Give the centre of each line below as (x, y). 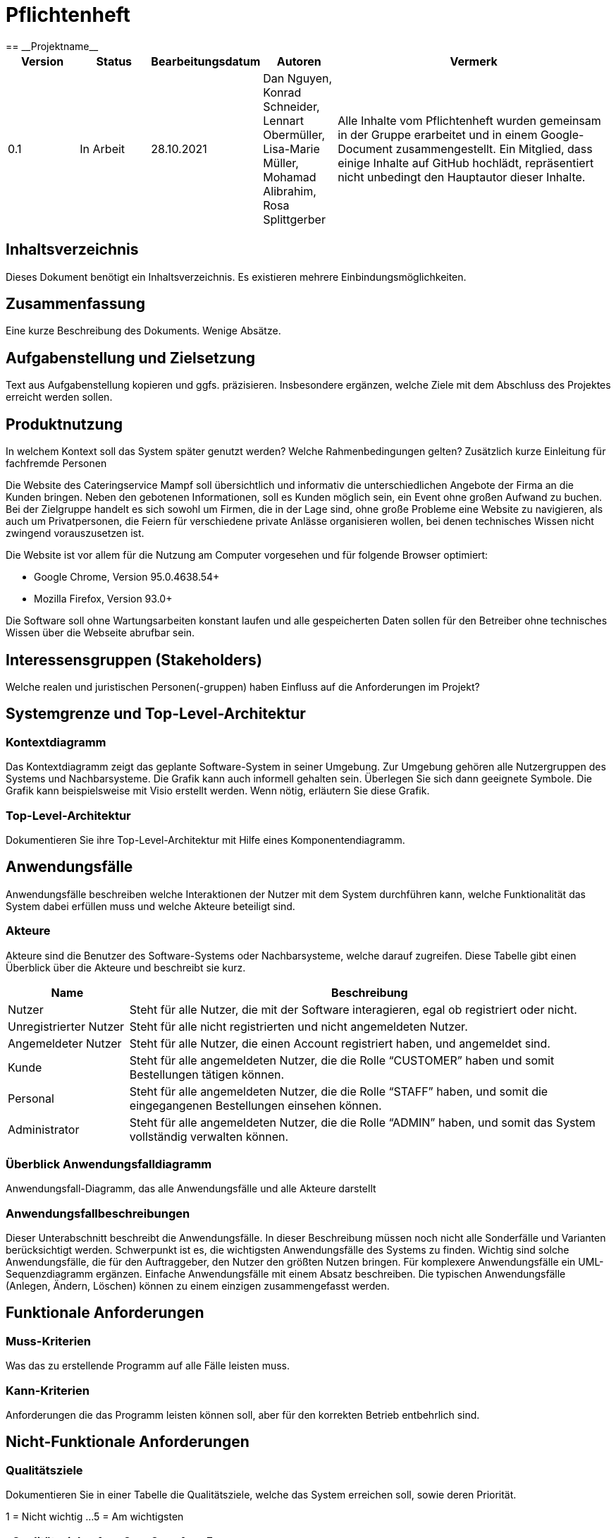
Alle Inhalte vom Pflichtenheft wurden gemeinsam (469, 120)
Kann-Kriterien (48, 1390)
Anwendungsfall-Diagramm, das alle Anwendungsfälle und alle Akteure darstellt (191, 1189)
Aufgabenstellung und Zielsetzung (131, 358)
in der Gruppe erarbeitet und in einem (438, 134)
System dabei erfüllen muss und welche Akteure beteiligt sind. (150, 906)
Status (114, 61)
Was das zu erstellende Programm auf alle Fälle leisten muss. (148, 1366)
